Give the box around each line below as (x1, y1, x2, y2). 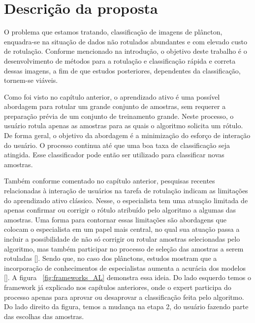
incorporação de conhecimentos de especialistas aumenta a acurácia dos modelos (4, 262, 246, 273)
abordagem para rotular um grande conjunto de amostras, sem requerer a (4, 101, 226, 111)
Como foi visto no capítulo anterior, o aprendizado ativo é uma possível (4, 91, 220, 102)
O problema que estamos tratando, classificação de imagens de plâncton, (4, 27, 223, 37)
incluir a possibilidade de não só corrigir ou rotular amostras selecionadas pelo (4, 234, 240, 244)
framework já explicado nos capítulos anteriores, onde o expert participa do (4, 282, 231, 292)
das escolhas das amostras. (4, 311, 84, 321)
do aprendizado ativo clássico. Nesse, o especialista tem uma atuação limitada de (4, 195, 248, 205)
